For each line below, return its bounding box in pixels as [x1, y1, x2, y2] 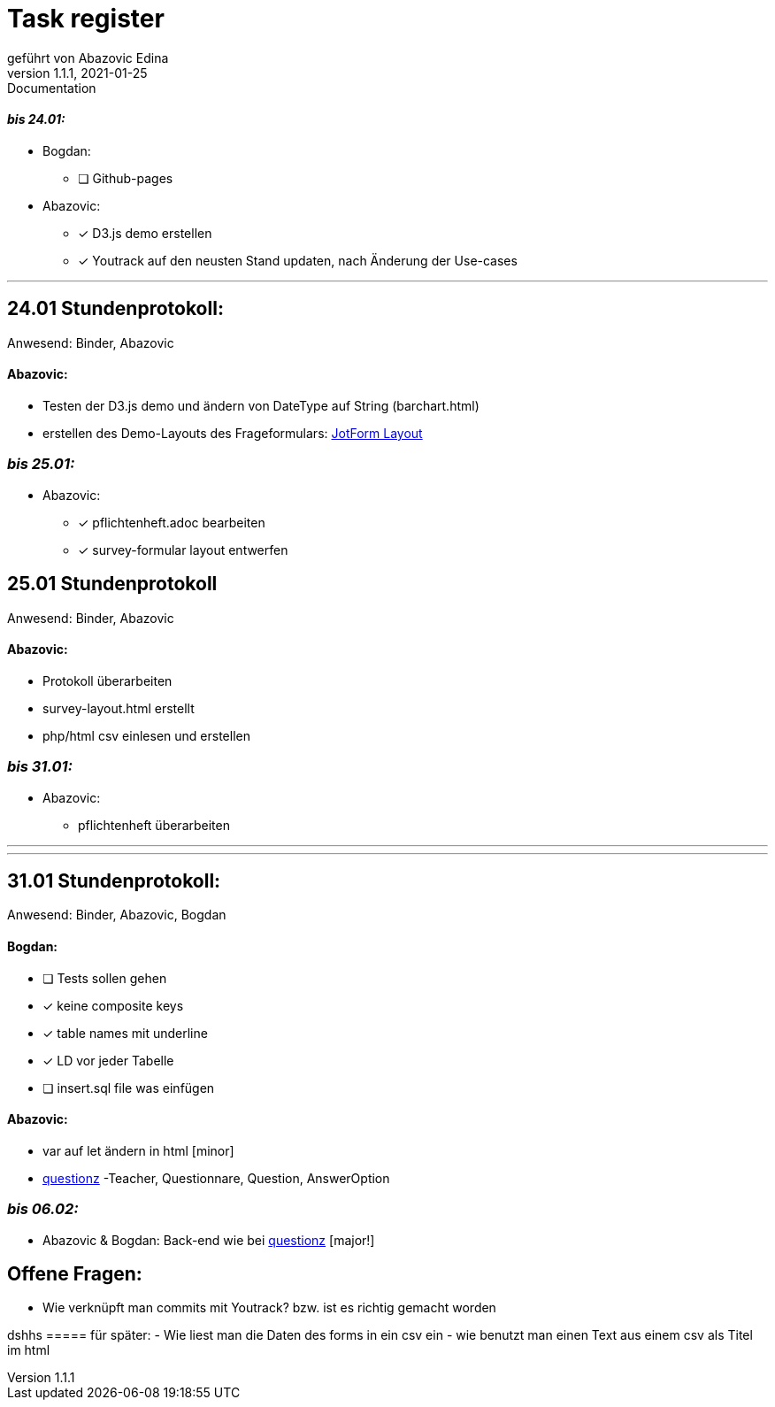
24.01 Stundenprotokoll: [7, 297, 224, 320]
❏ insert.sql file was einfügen [42, 1080, 215, 1096]
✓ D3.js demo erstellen [78, 225, 212, 241]
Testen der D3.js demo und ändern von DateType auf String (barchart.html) [42, 398, 480, 414]
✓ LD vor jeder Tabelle [42, 1052, 174, 1068]
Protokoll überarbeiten [42, 673, 173, 688]
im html [7, 1342, 50, 1358]
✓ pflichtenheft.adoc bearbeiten [78, 514, 265, 530]
